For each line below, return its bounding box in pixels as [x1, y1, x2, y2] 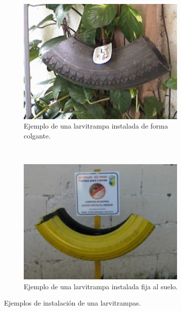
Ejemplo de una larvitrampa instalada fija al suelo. [24, 281, 178, 291]
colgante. [24, 131, 51, 140]
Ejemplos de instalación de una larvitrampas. [4, 298, 141, 308]
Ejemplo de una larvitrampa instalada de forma [24, 121, 168, 131]
